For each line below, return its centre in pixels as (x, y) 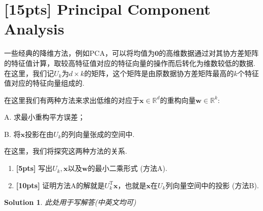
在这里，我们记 (29, 73)
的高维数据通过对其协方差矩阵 (209, 53)
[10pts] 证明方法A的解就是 (60, 185)
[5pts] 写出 (34, 168)
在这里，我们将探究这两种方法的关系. (66, 151)
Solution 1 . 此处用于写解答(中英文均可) (70, 202)
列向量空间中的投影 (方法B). (212, 185)
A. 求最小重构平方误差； (45, 117)
